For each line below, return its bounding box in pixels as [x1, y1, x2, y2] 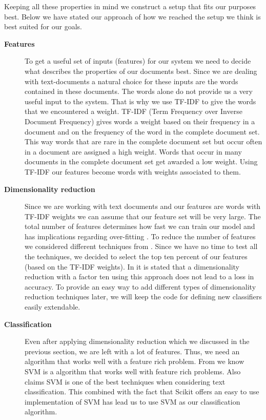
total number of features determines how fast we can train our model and [25, 221, 255, 232]
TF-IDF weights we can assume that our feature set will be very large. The [25, 211, 261, 221]
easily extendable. [25, 301, 80, 312]
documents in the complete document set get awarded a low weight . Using [25, 156, 258, 167]
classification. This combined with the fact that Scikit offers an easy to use [25, 386, 259, 397]
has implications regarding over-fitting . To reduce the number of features [25, 231, 256, 241]
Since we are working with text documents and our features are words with [25, 201, 261, 212]
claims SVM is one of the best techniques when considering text [25, 376, 226, 387]
